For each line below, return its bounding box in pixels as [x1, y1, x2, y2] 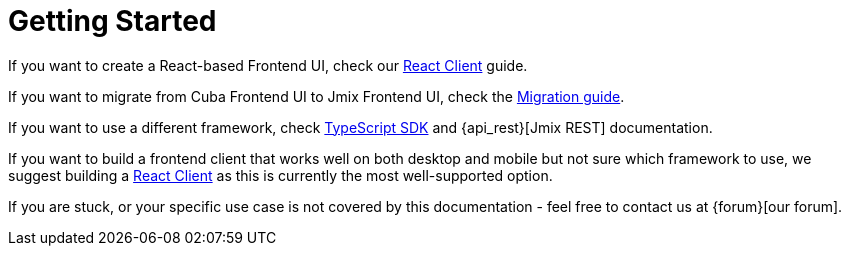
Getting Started [8, 4, 217, 38]
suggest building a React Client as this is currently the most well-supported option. [8, 166, 553, 184]
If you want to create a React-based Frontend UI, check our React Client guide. [8, 56, 528, 74]
